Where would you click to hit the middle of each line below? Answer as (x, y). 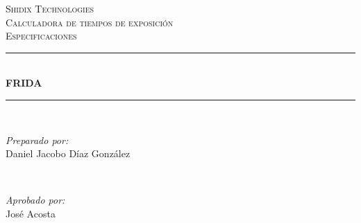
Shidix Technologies (50, 8)
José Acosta (31, 213)
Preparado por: (37, 140)
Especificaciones (41, 36)
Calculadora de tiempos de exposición (90, 22)
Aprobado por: (35, 200)
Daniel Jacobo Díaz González (68, 153)
